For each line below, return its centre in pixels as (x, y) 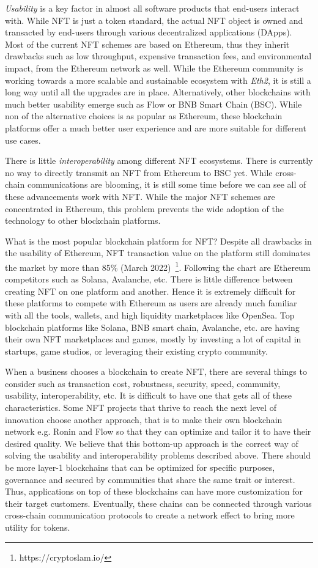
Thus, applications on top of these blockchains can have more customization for (154, 491)
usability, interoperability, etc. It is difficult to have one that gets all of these (148, 395)
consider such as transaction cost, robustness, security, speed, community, (143, 383)
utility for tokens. (38, 527)
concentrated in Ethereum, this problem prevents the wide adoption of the (144, 208)
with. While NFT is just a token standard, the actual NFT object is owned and (154, 20)
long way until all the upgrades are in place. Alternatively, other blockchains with (158, 92)
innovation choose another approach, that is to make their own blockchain (144, 419)
